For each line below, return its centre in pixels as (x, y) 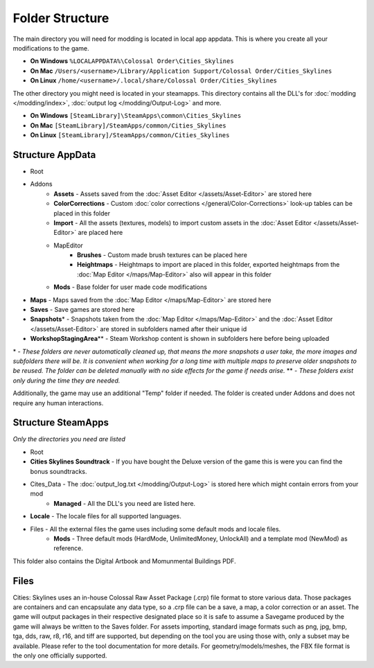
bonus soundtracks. (59, 471)
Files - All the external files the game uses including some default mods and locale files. (155, 529)
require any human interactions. (58, 403)
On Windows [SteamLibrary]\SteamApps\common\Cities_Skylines (136, 116)
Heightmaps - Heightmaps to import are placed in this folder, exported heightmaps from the (208, 265)
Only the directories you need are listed (69, 439)
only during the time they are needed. (66, 380)
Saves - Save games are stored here (82, 310)
